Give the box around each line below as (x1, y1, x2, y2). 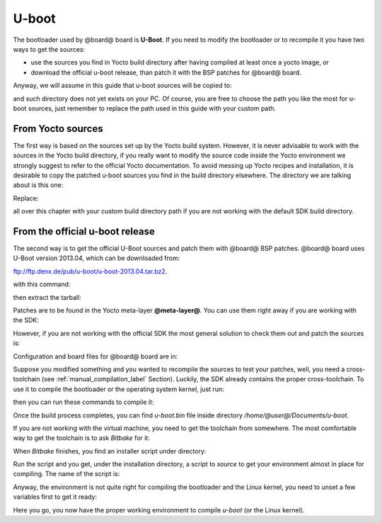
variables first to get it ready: (13, 493, 98, 501)
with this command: (13, 280, 71, 288)
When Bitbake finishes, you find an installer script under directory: (13, 446, 207, 455)
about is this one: (13, 181, 64, 189)
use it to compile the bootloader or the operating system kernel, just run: (13, 385, 224, 393)
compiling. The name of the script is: (13, 470, 120, 478)
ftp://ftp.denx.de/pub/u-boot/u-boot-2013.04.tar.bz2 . (13, 266, 168, 276)
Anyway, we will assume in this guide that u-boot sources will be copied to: (13, 81, 233, 90)
